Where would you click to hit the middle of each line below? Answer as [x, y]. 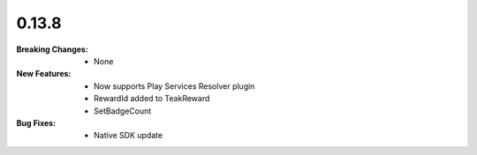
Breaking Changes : [52, 49]
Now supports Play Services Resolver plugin [174, 86]
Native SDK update [129, 136]
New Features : [44, 74]
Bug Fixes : [36, 122]
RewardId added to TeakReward [152, 99]
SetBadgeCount [123, 111]
